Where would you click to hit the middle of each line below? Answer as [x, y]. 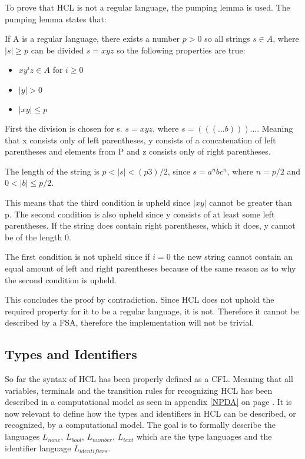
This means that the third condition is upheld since [98, 202]
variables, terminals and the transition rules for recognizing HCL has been [139, 390]
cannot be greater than [251, 202]
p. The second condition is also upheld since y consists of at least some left [140, 214]
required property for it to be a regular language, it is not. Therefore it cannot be [152, 311]
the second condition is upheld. [61, 279]
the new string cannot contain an [233, 257]
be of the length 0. [38, 237]
